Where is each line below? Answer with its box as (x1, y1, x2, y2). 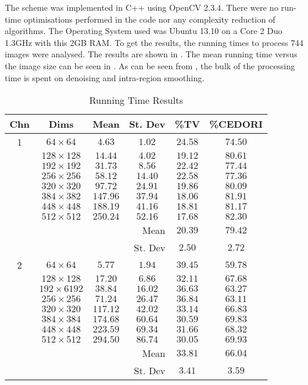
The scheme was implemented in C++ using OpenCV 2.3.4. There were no (5, 1, 279, 13)
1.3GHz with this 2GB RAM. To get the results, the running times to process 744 (5, 36, 304, 48)
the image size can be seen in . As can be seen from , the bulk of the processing (5, 59, 295, 72)
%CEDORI (209, 117, 263, 131)
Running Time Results (89, 93, 183, 107)
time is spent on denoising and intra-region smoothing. (5, 71, 204, 84)
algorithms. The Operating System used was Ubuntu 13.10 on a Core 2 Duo (5, 24, 282, 37)
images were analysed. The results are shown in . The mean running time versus (5, 48, 298, 60)
